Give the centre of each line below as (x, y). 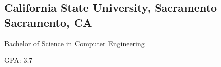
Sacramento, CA (48, 22)
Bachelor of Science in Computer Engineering (75, 43)
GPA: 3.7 (19, 60)
